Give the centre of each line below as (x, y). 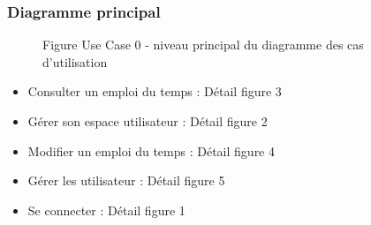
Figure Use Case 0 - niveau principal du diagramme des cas (203, 45)
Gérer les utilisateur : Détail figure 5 (126, 180)
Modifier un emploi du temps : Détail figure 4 (151, 150)
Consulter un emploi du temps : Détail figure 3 (155, 91)
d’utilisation (75, 61)
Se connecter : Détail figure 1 (106, 210)
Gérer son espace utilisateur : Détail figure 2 (148, 121)
